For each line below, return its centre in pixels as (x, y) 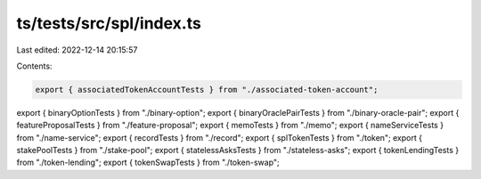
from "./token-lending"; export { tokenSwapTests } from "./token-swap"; (148, 163)
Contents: (34, 66)
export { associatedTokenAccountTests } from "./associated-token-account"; (207, 89)
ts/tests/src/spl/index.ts (109, 23)
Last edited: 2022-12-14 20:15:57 (77, 50)
